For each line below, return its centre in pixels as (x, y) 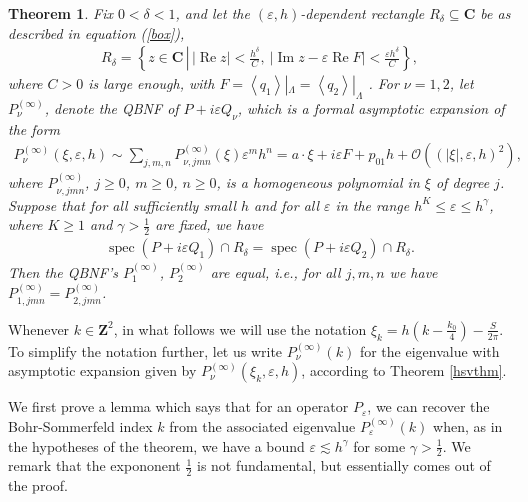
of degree (462, 182)
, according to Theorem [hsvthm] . (404, 370)
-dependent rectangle (362, 13)
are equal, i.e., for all (275, 271)
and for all (287, 204)
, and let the (212, 13)
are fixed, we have (209, 224)
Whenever (39, 328)
